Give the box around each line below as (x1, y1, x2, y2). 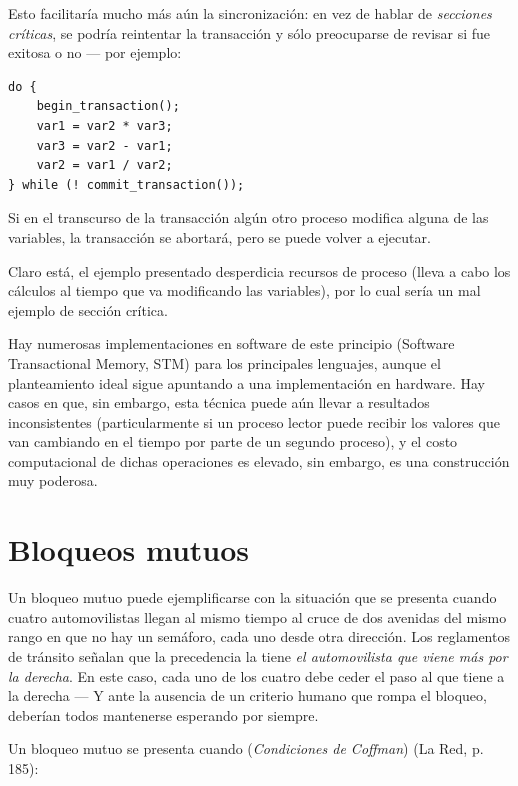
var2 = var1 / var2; (36, 158, 173, 173)
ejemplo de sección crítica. (8, 299, 168, 320)
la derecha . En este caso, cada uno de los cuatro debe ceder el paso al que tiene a (8, 665, 505, 686)
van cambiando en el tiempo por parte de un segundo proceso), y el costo (8, 431, 458, 452)
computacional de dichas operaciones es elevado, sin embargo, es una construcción (8, 450, 510, 471)
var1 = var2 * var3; (36, 118, 173, 133)
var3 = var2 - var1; (36, 138, 173, 153)
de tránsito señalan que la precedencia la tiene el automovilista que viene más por (8, 645, 508, 666)
